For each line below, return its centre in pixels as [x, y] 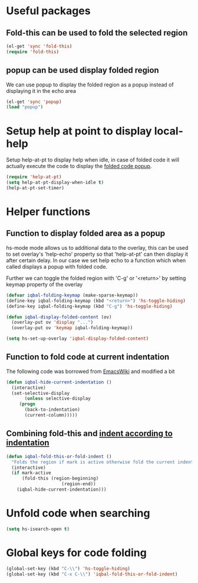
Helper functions [48, 212]
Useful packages [48, 11]
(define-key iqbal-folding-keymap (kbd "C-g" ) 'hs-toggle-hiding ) [89, 306]
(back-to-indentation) [52, 410]
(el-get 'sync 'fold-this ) [39, 46]
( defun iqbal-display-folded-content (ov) [59, 317]
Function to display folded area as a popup [86, 233]
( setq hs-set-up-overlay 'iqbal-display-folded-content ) [77, 339]
